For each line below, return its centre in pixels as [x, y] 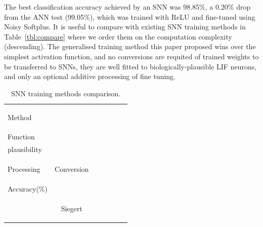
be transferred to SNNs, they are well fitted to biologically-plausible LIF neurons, [130, 66]
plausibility [25, 149]
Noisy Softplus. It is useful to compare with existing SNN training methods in [125, 27]
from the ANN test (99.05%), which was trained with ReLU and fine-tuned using [130, 16]
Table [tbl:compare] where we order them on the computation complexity [118, 36]
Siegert [72, 208]
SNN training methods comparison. [66, 93]
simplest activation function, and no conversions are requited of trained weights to [131, 56]
